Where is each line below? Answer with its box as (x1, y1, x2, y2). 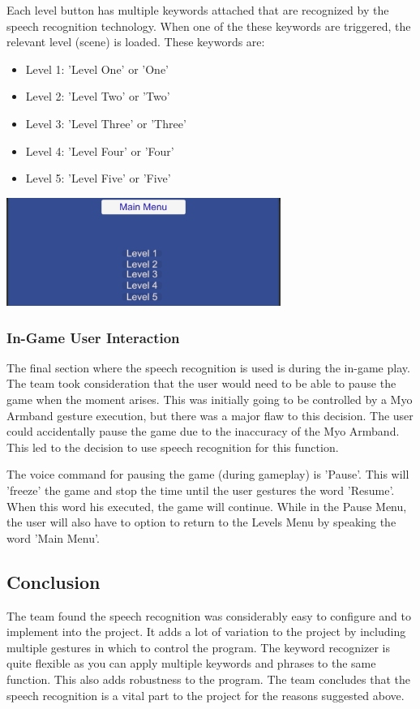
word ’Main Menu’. (6, 529, 100, 546)
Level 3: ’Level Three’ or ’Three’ (25, 114, 186, 131)
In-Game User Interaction (6, 327, 180, 347)
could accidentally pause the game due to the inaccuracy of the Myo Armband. (6, 423, 400, 440)
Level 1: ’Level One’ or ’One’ (25, 60, 169, 77)
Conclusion (6, 569, 101, 594)
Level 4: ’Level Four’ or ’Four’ (25, 142, 174, 159)
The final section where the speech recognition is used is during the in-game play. (6, 359, 410, 376)
